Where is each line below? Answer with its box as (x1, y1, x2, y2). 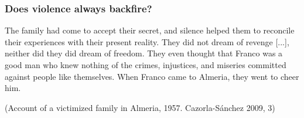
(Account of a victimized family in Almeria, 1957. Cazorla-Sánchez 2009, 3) (5, 101, 275, 113)
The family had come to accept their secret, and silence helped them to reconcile (5, 24, 295, 36)
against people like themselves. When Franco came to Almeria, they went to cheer (5, 70, 299, 82)
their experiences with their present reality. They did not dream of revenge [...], (5, 35, 289, 48)
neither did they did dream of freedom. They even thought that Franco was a (5, 47, 283, 59)
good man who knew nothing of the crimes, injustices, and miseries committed (5, 59, 286, 70)
